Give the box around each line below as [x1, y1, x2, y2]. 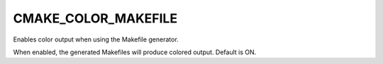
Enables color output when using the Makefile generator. [13, 35, 179, 44]
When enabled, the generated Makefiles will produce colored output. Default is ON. [13, 48, 257, 56]
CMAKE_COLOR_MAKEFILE [13, 11, 177, 26]
